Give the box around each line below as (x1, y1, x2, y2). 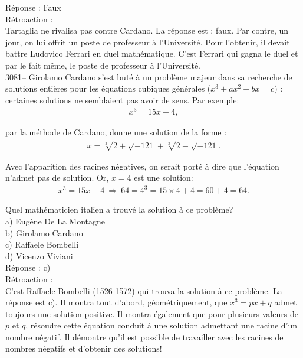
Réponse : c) (5, 261, 51, 274)
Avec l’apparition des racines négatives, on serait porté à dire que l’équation (5, 160, 279, 172)
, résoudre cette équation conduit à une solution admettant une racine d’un (25, 319, 298, 331)
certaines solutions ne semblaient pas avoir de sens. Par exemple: (5, 93, 239, 106)
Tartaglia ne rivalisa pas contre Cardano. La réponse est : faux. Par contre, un (5, 24, 289, 37)
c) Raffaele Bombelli (5, 238, 79, 250)
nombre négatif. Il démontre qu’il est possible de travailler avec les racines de (5, 330, 284, 343)
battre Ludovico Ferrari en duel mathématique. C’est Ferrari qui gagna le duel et (5, 47, 298, 60)
